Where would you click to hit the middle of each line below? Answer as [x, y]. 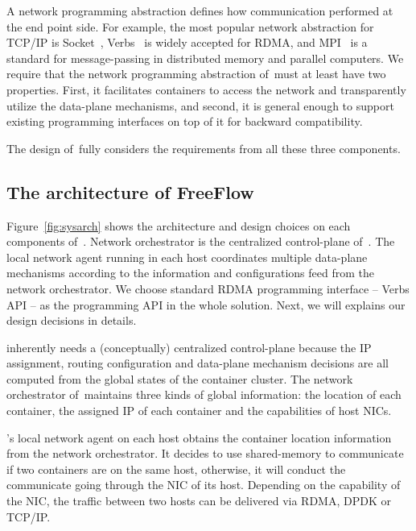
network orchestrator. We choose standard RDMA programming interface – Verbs [208, 288]
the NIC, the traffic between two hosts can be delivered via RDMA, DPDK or [199, 501]
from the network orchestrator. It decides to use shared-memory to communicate [205, 453]
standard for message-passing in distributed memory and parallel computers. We [205, 58]
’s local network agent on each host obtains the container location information [199, 437]
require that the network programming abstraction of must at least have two [196, 74]
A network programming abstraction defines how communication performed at [200, 10]
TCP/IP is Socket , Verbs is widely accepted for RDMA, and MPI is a [187, 42]
